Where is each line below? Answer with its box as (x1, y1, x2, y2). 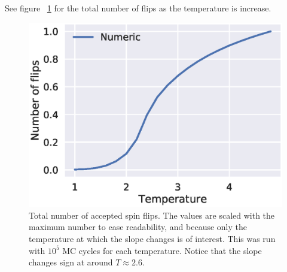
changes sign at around (29, 256, 113, 268)
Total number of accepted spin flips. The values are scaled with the (29, 208, 275, 221)
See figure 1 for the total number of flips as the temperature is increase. (5, 2, 271, 14)
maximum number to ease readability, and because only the (29, 220, 248, 233)
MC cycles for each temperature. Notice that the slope (62, 244, 262, 256)
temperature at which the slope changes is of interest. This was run (29, 232, 276, 245)
